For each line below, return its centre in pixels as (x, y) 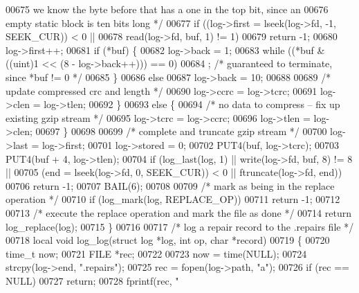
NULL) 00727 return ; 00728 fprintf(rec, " (92, 280)
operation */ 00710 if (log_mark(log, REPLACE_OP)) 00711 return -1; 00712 (173, 199)
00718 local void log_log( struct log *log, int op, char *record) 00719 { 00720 (168, 240)
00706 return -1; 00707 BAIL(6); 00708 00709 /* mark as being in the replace (170, 185)
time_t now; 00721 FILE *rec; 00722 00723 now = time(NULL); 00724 (156, 253)
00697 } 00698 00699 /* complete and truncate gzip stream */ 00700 (181, 131)
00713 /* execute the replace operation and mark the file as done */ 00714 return (178, 212)
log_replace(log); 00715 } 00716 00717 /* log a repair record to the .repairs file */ (180, 226)
